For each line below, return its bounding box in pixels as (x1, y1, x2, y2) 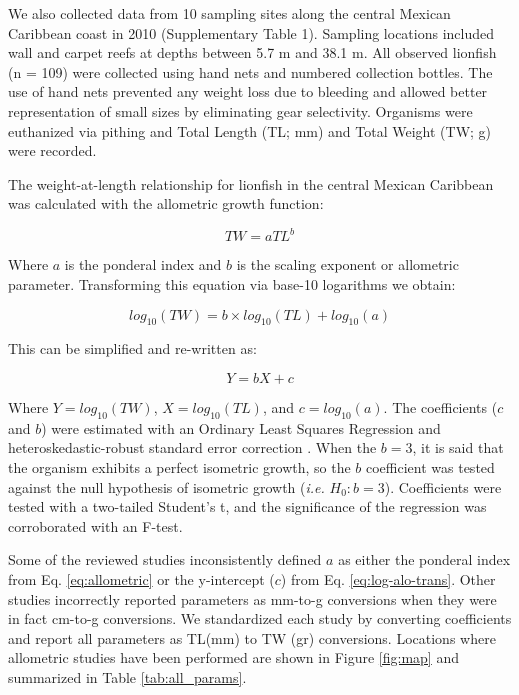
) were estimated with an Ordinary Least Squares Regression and (41, 417, 441, 438)
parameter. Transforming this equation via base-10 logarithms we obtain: (8, 274, 456, 295)
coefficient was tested (366, 457, 495, 477)
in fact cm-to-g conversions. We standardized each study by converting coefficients (8, 608, 512, 629)
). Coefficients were (384, 476, 502, 497)
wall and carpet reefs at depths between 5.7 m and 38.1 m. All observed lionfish (8, 42, 497, 63)
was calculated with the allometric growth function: (8, 193, 324, 214)
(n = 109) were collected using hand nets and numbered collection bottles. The (8, 61, 493, 82)
